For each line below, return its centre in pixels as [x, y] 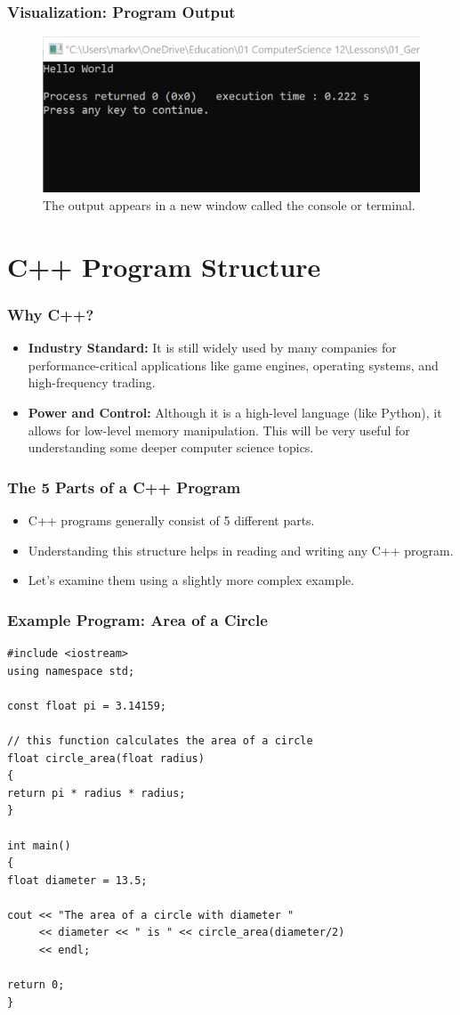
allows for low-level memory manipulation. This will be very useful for [219, 430]
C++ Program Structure [164, 266]
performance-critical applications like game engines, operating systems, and [233, 365]
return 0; [36, 985]
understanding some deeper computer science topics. [171, 447]
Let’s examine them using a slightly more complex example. [191, 580]
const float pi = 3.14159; [87, 706]
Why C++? [51, 314]
